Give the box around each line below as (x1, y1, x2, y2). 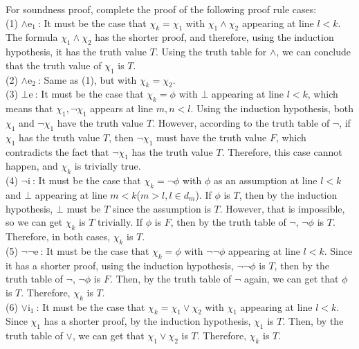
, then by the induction (239, 187, 338, 202)
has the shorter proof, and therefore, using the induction (95, 30, 334, 44)
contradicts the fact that (6, 144, 109, 159)
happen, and (6, 159, 58, 173)
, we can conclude (276, 44, 351, 59)
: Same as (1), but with (37, 72, 137, 87)
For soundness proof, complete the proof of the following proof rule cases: (6, 2, 317, 16)
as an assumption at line (214, 173, 317, 188)
